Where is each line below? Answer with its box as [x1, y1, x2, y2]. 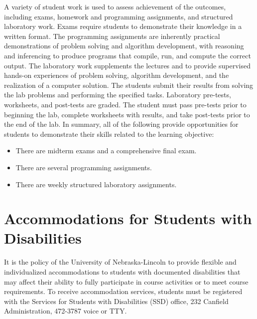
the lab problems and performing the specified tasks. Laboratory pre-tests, [4, 89, 231, 100]
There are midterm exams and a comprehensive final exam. [15, 145, 197, 156]
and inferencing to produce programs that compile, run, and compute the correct [4, 50, 251, 60]
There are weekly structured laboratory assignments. [15, 179, 177, 189]
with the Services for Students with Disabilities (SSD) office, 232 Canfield [4, 296, 229, 306]
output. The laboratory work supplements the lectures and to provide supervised [4, 60, 251, 70]
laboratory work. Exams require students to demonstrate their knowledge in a [4, 21, 242, 31]
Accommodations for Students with [4, 208, 252, 229]
